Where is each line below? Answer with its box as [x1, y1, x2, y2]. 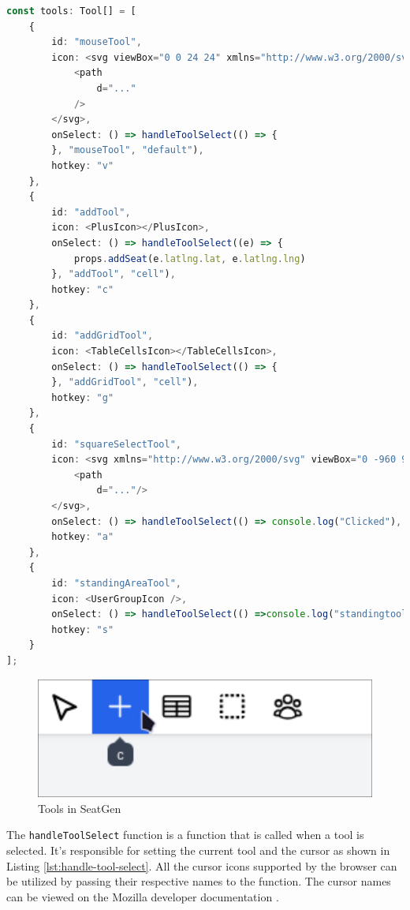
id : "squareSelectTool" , [51, 438, 181, 450]
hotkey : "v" [51, 159, 114, 171]
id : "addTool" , [51, 206, 131, 218]
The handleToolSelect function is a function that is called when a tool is [6, 826, 364, 843]
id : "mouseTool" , [51, 36, 142, 48]
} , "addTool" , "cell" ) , [51, 268, 176, 280]
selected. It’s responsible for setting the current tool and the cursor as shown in [6, 841, 390, 858]
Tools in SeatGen [38, 800, 121, 816]
